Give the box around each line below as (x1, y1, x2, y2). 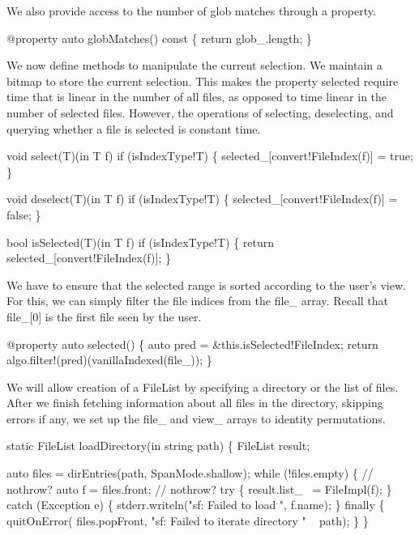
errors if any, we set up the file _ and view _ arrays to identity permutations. (6, 410, 386, 427)
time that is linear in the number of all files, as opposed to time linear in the (6, 88, 387, 105)
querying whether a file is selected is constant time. (6, 120, 261, 137)
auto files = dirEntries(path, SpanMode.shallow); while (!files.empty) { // (6, 465, 374, 482)
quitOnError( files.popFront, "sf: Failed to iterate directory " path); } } (6, 512, 369, 529)
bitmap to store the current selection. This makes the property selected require (6, 72, 399, 89)
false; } (6, 206, 41, 223)
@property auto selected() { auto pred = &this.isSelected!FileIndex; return (6, 335, 378, 352)
